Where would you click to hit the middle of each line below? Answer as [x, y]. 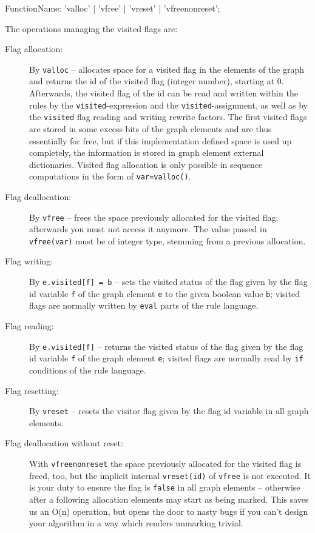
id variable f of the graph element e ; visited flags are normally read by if [166, 358]
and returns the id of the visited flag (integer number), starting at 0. [157, 81]
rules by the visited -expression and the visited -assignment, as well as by [169, 105]
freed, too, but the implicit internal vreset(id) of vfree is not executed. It [170, 475]
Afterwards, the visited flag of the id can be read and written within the [164, 93]
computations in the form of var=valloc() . [110, 176]
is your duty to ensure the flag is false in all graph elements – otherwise [165, 487]
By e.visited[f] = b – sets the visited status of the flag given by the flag [168, 282]
